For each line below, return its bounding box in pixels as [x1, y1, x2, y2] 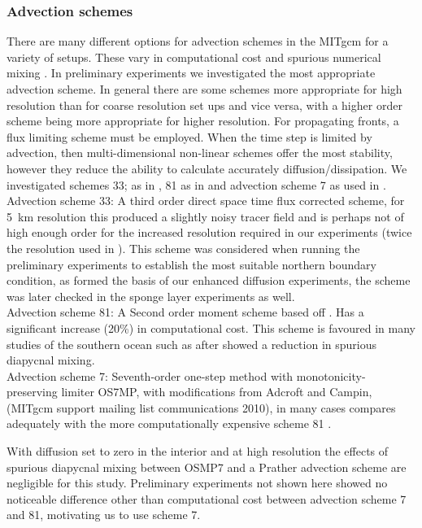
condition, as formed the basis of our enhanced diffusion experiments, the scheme [7, 272, 411, 289]
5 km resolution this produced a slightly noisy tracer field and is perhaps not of [7, 207, 404, 225]
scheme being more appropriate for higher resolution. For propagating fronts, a [7, 112, 399, 129]
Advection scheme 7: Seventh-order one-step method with [7, 367, 294, 384]
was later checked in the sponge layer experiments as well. [7, 287, 295, 304]
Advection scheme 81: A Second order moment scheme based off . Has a [7, 303, 364, 321]
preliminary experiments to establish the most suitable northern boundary [7, 255, 376, 273]
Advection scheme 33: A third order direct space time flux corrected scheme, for [7, 192, 405, 209]
